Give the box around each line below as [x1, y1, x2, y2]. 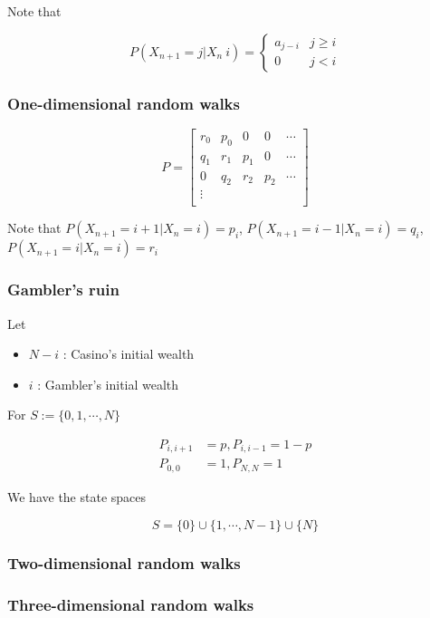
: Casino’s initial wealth [62, 344, 195, 363]
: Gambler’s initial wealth [37, 374, 179, 393]
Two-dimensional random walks [7, 552, 241, 575]
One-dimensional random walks [7, 92, 240, 114]
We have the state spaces [7, 487, 147, 506]
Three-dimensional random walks [7, 594, 254, 616]
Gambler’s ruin [7, 278, 119, 301]
